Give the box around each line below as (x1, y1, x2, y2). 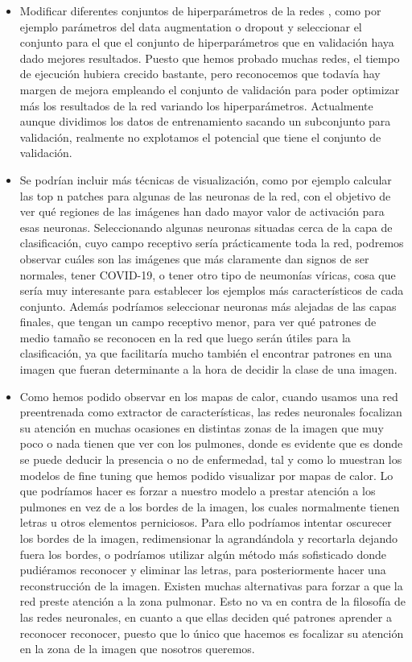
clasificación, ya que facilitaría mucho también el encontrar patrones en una (19, 345, 393, 362)
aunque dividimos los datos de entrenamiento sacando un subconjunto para (19, 113, 391, 130)
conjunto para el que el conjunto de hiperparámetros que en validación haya (19, 34, 394, 51)
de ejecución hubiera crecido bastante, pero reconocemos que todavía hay (19, 65, 381, 82)
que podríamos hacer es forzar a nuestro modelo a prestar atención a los (19, 482, 376, 499)
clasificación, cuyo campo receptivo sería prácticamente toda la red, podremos (19, 234, 404, 251)
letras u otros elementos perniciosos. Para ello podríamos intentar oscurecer (19, 514, 392, 531)
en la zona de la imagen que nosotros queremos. (19, 640, 255, 657)
